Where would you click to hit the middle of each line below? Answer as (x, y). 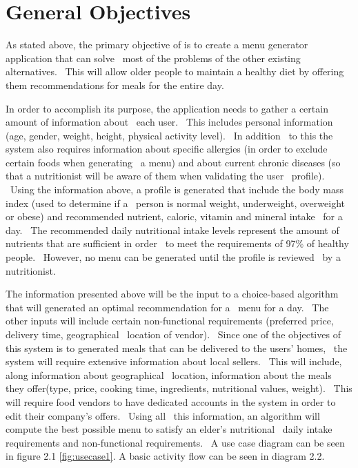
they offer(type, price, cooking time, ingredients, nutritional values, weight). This (179, 388)
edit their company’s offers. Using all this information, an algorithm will (163, 415)
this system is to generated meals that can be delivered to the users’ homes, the (177, 348)
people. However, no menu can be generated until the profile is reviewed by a (173, 257)
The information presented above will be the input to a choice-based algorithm (172, 294)
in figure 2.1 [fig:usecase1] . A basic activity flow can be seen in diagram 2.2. (165, 456)
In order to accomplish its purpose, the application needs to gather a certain (167, 108)
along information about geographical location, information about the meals (169, 374)
